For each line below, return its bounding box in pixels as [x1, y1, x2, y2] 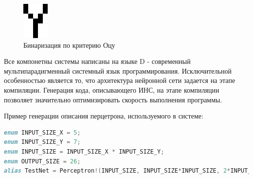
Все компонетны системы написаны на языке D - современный [4, 56, 191, 66]
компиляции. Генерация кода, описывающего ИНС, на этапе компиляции [4, 84, 219, 95]
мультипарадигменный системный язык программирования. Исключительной [4, 65, 232, 76]
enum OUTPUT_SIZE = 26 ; [4, 158, 81, 165]
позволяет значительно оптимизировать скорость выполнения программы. [4, 94, 222, 104]
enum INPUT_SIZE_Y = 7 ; [4, 138, 81, 146]
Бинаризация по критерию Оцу [23, 40, 115, 50]
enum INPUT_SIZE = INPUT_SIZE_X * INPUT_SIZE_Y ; [4, 148, 164, 155]
